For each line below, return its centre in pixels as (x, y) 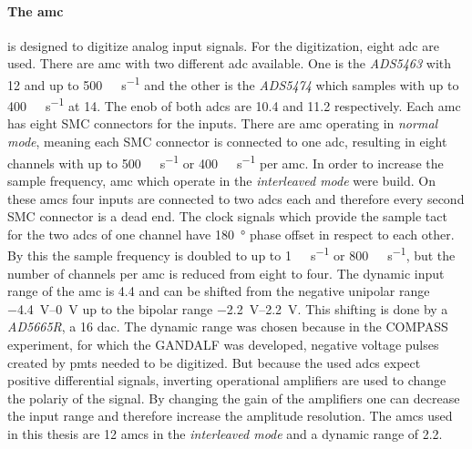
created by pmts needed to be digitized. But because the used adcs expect (214, 362)
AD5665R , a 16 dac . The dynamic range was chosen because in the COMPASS (228, 327)
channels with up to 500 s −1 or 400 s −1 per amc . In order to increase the (226, 161)
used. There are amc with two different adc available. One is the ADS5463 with (230, 63)
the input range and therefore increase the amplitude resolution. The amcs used (230, 416)
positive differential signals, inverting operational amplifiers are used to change (227, 380)
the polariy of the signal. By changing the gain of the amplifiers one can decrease (234, 398)
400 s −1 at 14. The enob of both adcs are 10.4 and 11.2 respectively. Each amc (234, 104)
